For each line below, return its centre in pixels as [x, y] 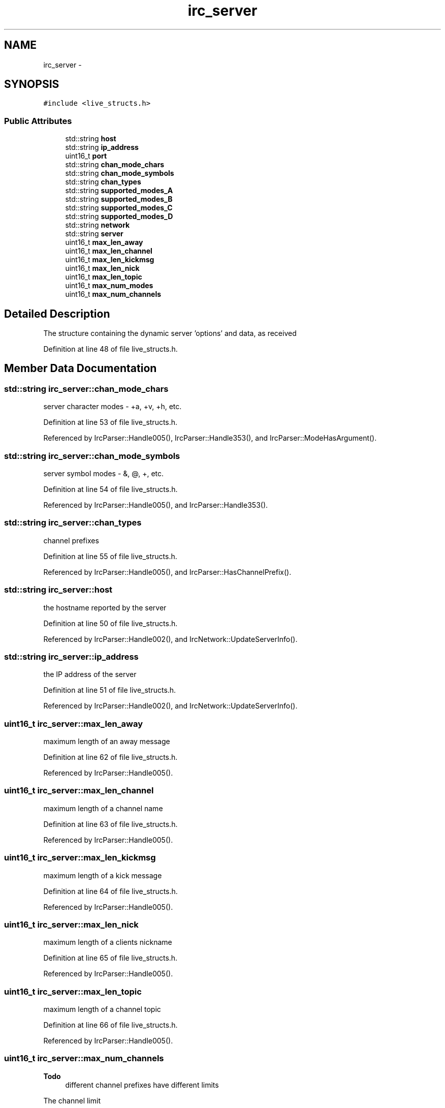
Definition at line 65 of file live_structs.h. [110, 958]
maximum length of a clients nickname [108, 942]
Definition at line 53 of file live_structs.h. [110, 422]
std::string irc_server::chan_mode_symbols [92, 456]
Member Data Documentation [81, 368]
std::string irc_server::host [58, 590]
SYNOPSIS [32, 84]
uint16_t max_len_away [104, 242]
